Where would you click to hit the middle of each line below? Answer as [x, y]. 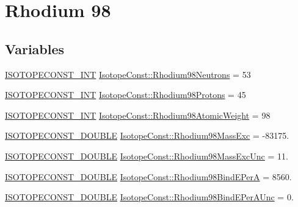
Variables [35, 48]
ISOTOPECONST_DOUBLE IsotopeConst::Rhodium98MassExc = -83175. [147, 135]
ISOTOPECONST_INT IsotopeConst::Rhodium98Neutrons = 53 [128, 74]
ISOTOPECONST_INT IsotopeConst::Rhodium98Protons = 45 [125, 95]
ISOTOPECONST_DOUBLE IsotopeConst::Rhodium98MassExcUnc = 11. [147, 156]
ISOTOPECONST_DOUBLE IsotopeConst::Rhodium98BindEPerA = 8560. [148, 176]
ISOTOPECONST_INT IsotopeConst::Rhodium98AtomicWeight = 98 [138, 115]
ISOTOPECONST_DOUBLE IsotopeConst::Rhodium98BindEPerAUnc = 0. [149, 197]
